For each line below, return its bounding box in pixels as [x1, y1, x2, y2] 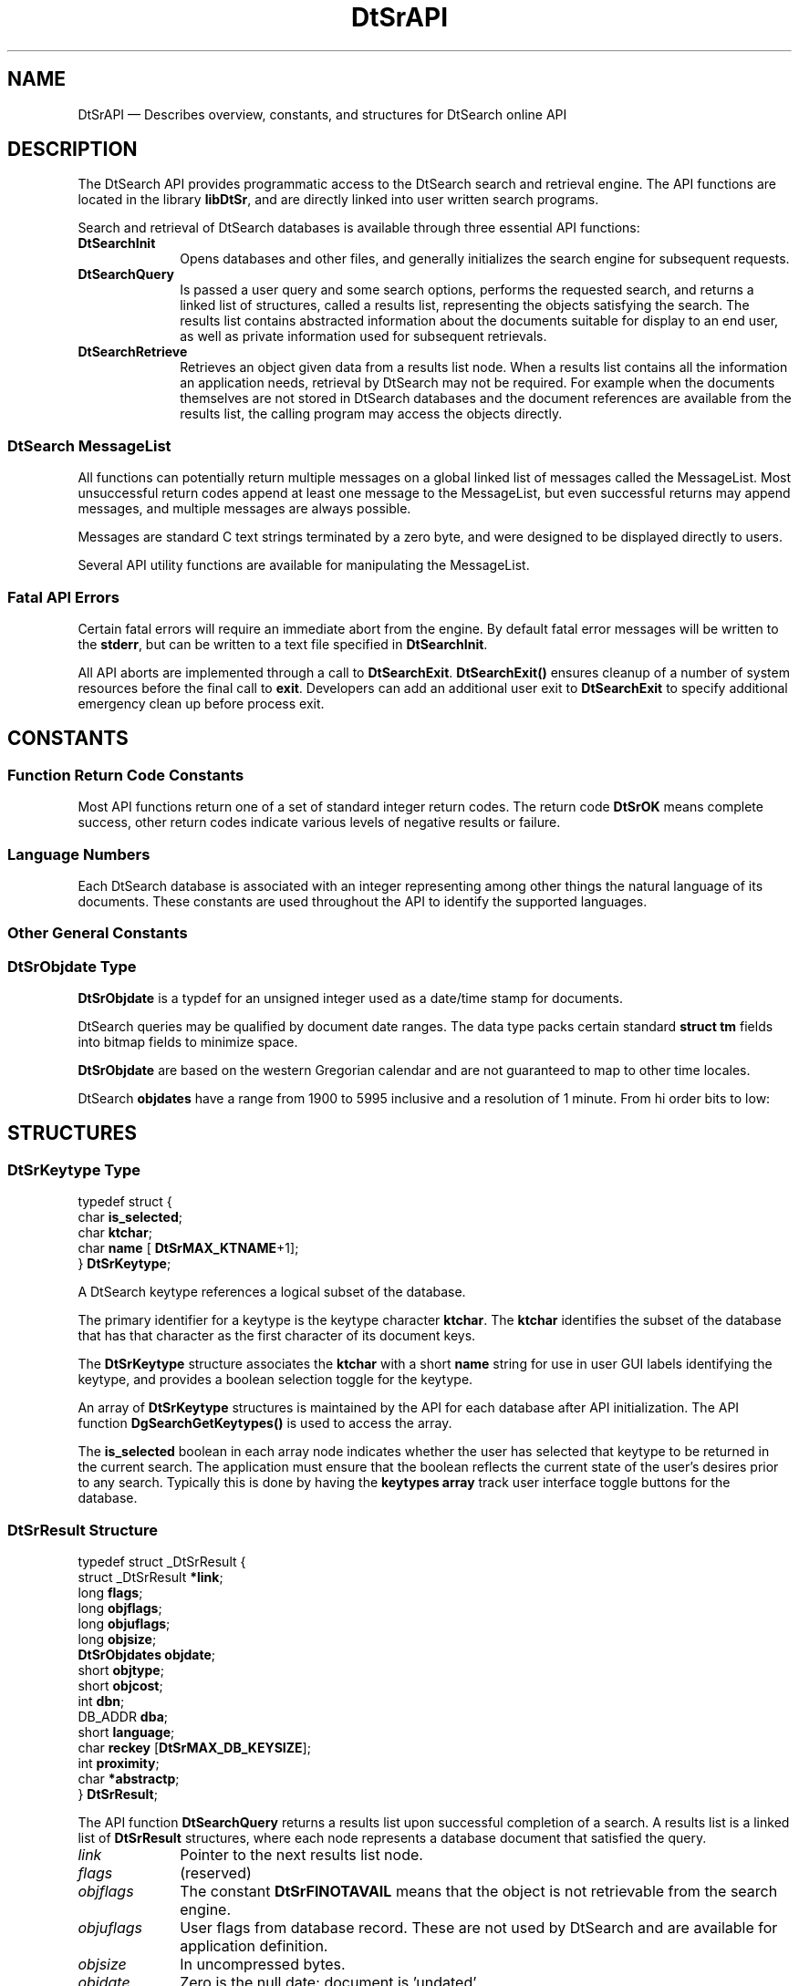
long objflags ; [78, 1600, 162, 1616]
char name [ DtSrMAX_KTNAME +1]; [78, 1240, 299, 1257]
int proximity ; [78, 1755, 160, 1771]
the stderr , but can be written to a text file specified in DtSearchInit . [78, 636, 488, 652]
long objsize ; [78, 1631, 157, 1647]
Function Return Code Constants [7, 765, 244, 784]
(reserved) [180, 1864, 252, 1882]
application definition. [180, 1937, 328, 1955]
